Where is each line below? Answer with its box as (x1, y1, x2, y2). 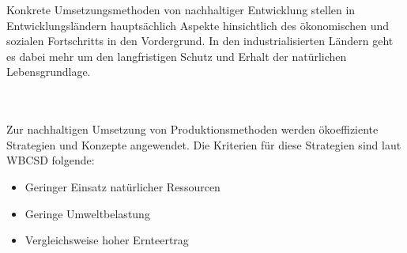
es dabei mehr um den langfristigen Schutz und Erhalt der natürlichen (6, 47, 347, 64)
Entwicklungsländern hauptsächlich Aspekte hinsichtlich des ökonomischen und (6, 17, 390, 33)
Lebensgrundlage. (6, 63, 91, 80)
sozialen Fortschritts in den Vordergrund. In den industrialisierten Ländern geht (6, 32, 394, 49)
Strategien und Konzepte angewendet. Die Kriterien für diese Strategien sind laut (6, 136, 401, 153)
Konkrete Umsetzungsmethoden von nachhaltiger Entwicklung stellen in (6, 2, 356, 17)
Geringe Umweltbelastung (24, 205, 150, 221)
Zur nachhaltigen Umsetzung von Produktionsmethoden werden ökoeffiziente (6, 121, 379, 138)
